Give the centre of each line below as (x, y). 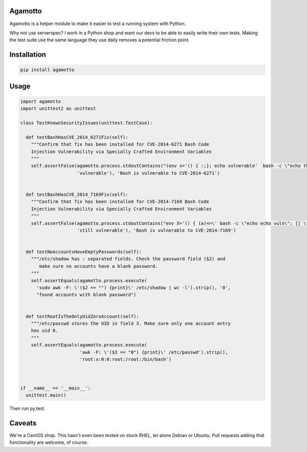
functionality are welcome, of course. (49, 442)
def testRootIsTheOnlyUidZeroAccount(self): (82, 316)
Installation (28, 55)
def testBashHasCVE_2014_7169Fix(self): (77, 194)
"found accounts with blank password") (86, 295)
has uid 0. (45, 331)
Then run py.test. (27, 408)
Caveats (23, 423)
